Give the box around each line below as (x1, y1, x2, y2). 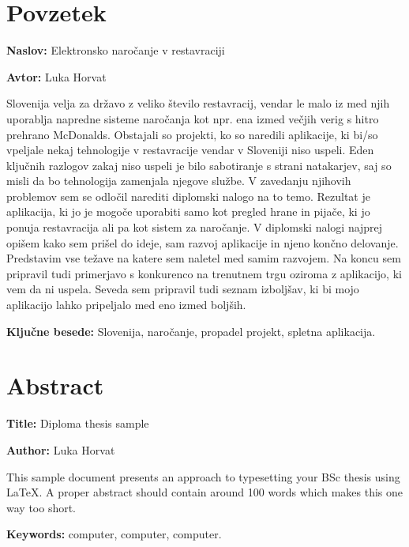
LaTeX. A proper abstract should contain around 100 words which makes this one (6, 484, 403, 500)
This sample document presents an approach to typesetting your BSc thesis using (6, 468, 400, 485)
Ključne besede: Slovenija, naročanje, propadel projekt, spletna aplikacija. (6, 323, 376, 339)
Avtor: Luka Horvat (6, 68, 107, 85)
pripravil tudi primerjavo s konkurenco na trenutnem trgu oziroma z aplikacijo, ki (6, 265, 402, 281)
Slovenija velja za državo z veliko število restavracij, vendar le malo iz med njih (6, 95, 390, 111)
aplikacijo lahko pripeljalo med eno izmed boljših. (6, 296, 246, 313)
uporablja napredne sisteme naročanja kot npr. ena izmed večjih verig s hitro (6, 110, 379, 126)
